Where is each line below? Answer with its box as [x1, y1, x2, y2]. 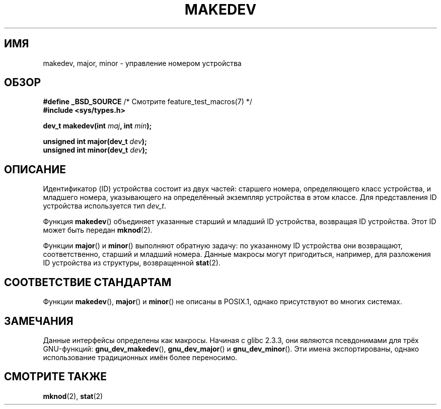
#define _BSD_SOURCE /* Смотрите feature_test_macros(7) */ [43, 97, 252, 106]
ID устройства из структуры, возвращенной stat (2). [43, 258, 220, 267]
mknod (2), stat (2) [43, 391, 103, 400]
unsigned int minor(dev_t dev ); [43, 146, 148, 155]
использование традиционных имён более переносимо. [43, 353, 238, 362]
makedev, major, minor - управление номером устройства [43, 58, 242, 67]
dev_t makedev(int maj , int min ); [43, 121, 152, 130]
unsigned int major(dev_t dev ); [43, 137, 147, 146]
